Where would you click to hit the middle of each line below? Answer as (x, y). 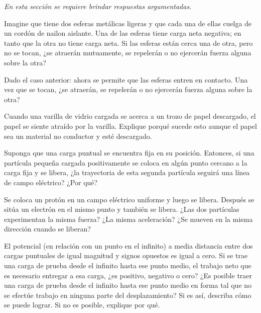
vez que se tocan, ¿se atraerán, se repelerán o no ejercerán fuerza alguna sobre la (128, 89)
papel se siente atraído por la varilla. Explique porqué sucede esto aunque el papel (130, 126)
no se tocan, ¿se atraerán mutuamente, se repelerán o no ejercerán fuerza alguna (128, 53)
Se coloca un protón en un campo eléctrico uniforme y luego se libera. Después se (129, 199)
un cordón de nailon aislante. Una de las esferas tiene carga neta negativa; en (123, 33)
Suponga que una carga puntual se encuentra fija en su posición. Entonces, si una (129, 153)
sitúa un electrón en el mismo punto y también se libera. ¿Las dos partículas (122, 209)
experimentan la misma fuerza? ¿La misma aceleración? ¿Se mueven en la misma (128, 219)
